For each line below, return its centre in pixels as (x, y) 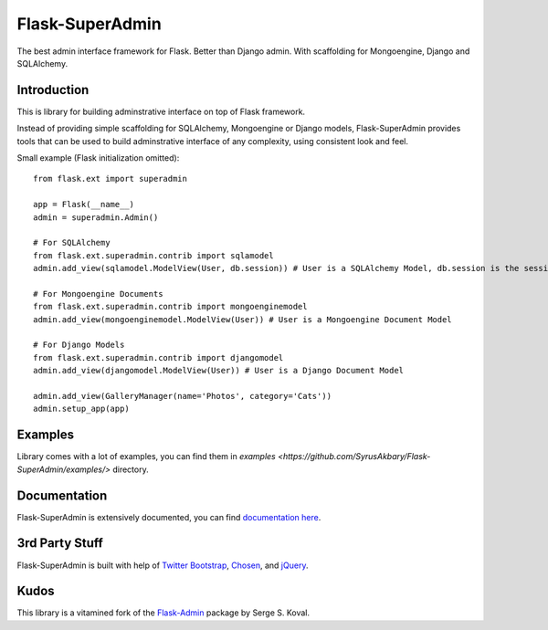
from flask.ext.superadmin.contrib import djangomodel (158, 357)
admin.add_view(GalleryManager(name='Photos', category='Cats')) (183, 396)
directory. (131, 469)
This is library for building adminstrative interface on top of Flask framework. (161, 111)
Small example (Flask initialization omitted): (98, 158)
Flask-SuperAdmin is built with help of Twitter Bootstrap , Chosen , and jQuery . (163, 565)
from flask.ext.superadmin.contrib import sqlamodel (153, 255)
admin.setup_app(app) (81, 409)
